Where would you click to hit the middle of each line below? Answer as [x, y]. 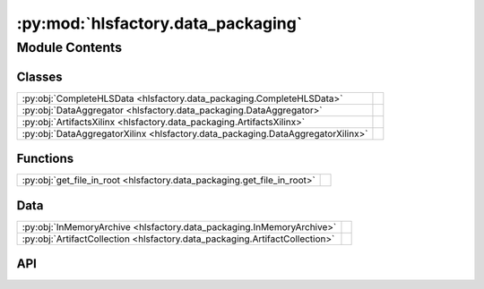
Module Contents [69, 47]
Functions [45, 159]
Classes [39, 76]
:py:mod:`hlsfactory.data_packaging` [160, 23]
